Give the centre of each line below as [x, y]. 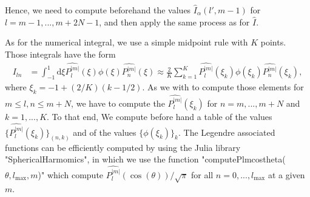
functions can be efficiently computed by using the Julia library [123, 147]
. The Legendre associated [227, 132]
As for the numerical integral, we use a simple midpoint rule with [126, 42]
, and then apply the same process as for [174, 22]
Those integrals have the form [60, 54]
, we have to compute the [118, 103]
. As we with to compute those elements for [223, 87]
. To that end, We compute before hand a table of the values [160, 117]
